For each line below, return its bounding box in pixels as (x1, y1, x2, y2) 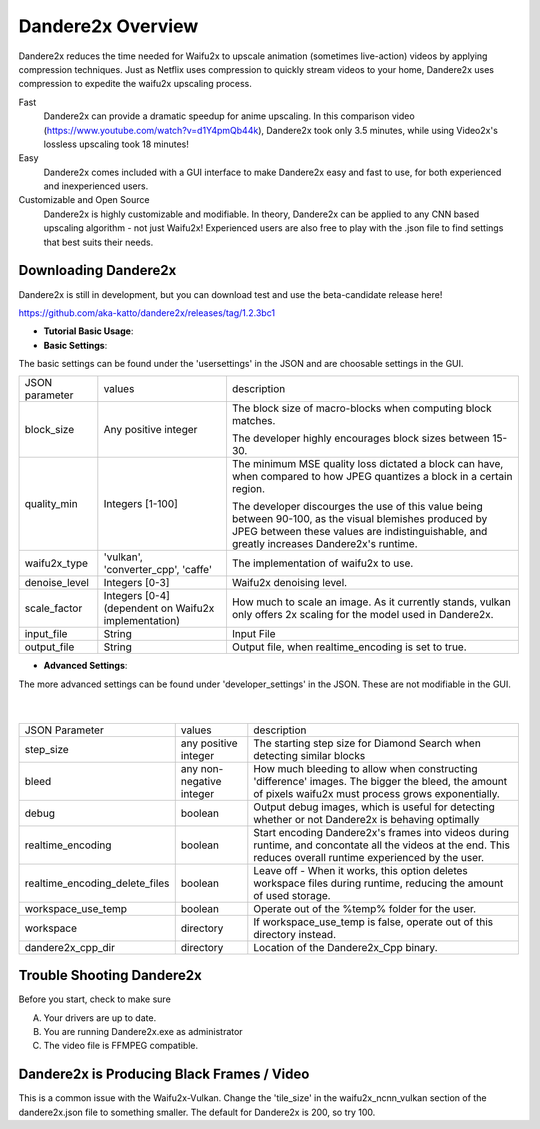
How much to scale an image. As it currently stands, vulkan (231, 595, 512, 609)
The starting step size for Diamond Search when (253, 736, 482, 750)
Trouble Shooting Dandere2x (18, 967, 202, 984)
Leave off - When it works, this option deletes (253, 863, 469, 877)
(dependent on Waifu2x (103, 601, 215, 615)
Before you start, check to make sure (18, 993, 172, 1005)
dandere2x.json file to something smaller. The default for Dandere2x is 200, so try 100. (18, 1106, 376, 1118)
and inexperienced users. (43, 180, 149, 192)
